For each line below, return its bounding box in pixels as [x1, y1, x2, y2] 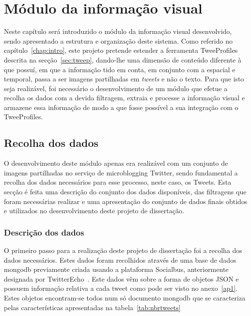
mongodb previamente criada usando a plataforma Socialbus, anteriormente [4, 264, 229, 274]
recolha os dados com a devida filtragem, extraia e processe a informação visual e [4, 93, 245, 103]
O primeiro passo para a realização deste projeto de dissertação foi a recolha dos [4, 245, 242, 255]
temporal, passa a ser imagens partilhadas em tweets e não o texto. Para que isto [4, 74, 244, 84]
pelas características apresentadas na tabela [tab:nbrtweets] [4, 302, 181, 312]
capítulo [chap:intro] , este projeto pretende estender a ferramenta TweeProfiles [4, 45, 238, 55]
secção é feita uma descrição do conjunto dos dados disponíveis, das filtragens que [4, 187, 247, 197]
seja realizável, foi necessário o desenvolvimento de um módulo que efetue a [4, 83, 228, 93]
